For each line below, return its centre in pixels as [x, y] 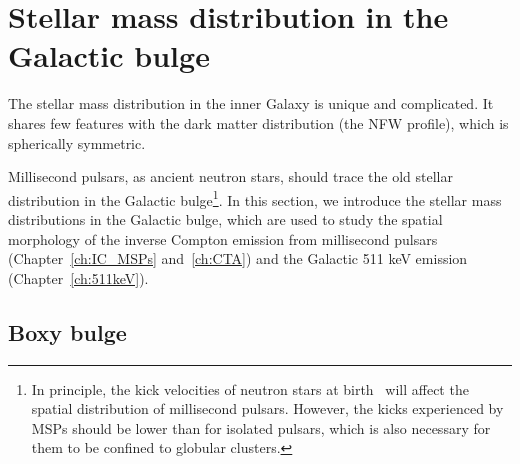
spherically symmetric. [77, 142]
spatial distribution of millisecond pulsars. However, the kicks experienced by [267, 408]
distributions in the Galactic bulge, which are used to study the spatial [225, 218]
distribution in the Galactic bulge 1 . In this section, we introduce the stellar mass [255, 198]
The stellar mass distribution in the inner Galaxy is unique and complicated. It [251, 103]
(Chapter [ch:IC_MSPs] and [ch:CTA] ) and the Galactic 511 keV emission [238, 258]
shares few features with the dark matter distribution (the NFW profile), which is [258, 122]
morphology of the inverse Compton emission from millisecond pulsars [223, 238]
